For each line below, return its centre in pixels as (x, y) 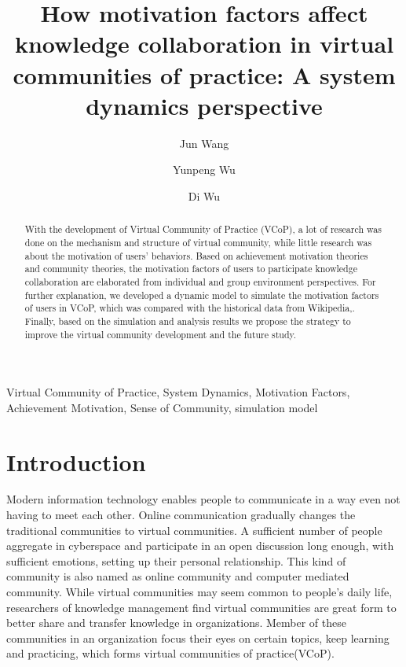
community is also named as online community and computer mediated (178, 576)
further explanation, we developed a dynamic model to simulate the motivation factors (202, 295)
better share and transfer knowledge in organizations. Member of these (176, 623)
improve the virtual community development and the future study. (161, 334)
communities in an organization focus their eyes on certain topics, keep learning (198, 638)
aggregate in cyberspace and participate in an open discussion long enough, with (200, 545)
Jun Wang (204, 143)
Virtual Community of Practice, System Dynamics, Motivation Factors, (178, 392)
